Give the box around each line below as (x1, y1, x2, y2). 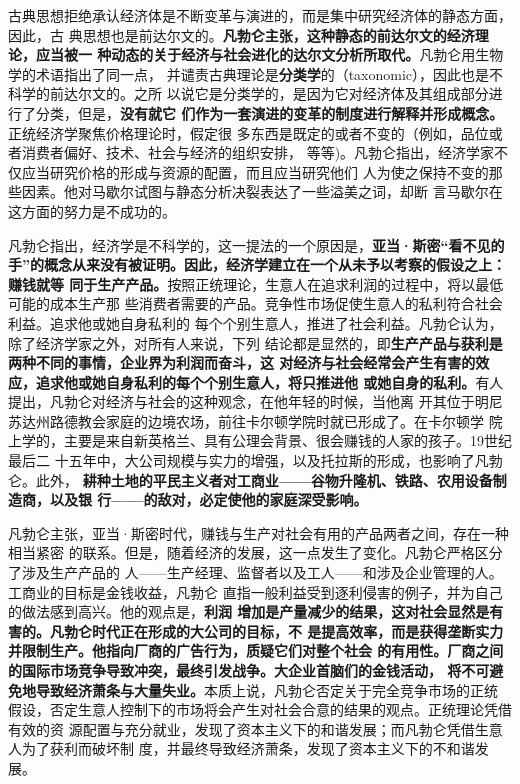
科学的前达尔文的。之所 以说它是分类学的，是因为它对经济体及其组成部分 (8, 83, 489, 104)
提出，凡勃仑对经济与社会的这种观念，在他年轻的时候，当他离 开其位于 (8, 391, 475, 412)
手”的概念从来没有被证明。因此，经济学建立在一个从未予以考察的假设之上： (8, 254, 506, 275)
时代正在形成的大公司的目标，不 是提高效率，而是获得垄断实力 (91, 620, 504, 641)
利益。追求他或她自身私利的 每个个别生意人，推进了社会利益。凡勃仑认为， (8, 312, 503, 333)
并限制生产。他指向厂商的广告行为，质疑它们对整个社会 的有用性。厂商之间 (8, 640, 504, 661)
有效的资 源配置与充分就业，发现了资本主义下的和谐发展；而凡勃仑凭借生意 (8, 718, 503, 739)
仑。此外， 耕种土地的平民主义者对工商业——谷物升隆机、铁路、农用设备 (8, 469, 493, 490)
